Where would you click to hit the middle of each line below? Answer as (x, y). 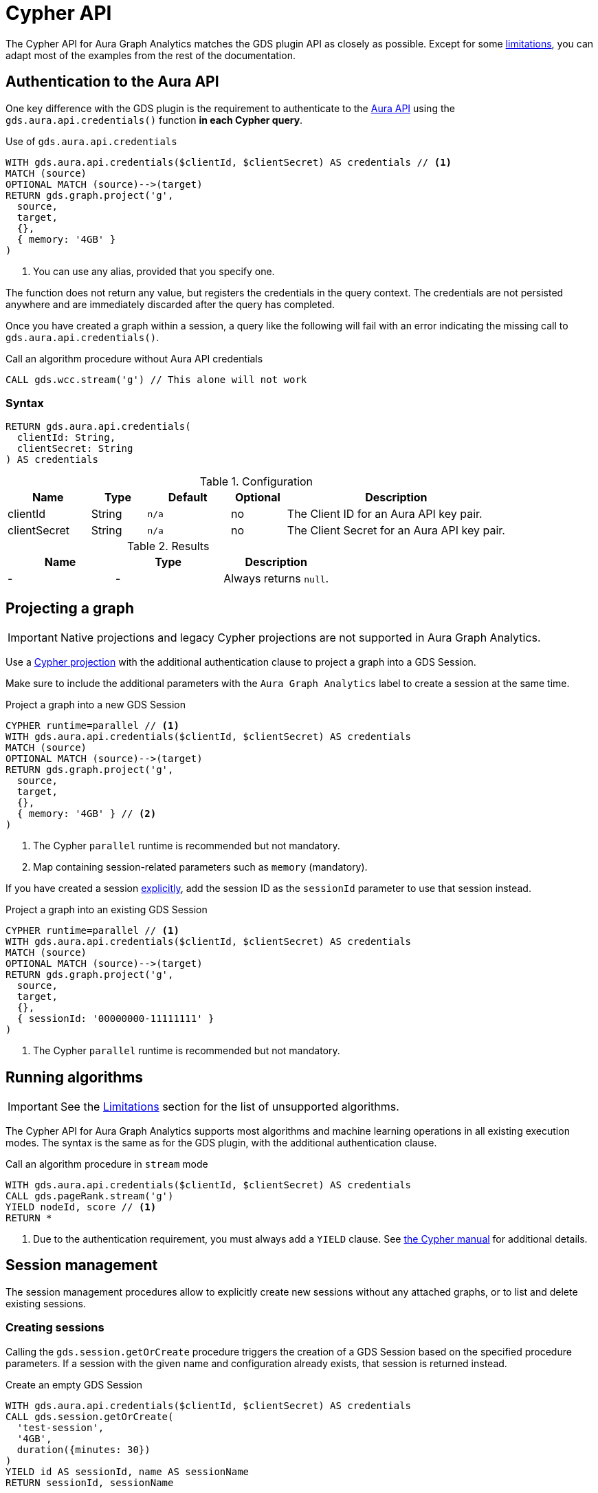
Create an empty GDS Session (74, 1384)
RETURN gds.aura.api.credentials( (98, 427)
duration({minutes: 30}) (84, 1449)
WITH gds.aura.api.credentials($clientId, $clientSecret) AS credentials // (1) (229, 162)
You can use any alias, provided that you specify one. (154, 271)
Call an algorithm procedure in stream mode (107, 1164)
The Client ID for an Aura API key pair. (385, 514)
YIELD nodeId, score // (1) (81, 1207)
